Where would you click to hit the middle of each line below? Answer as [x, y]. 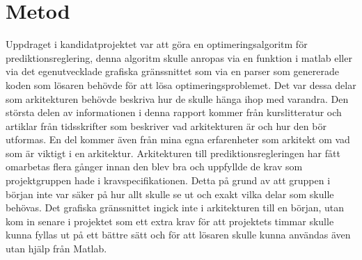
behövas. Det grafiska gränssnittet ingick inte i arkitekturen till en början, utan [175, 208]
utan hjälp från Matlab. [56, 249]
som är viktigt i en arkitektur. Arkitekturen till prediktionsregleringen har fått [173, 153]
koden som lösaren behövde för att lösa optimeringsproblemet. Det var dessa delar [181, 84]
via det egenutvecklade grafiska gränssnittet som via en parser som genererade [172, 71]
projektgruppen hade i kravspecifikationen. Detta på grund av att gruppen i [168, 180]
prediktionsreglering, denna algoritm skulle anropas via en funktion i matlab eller [179, 57]
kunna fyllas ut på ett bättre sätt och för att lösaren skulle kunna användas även [178, 235]
